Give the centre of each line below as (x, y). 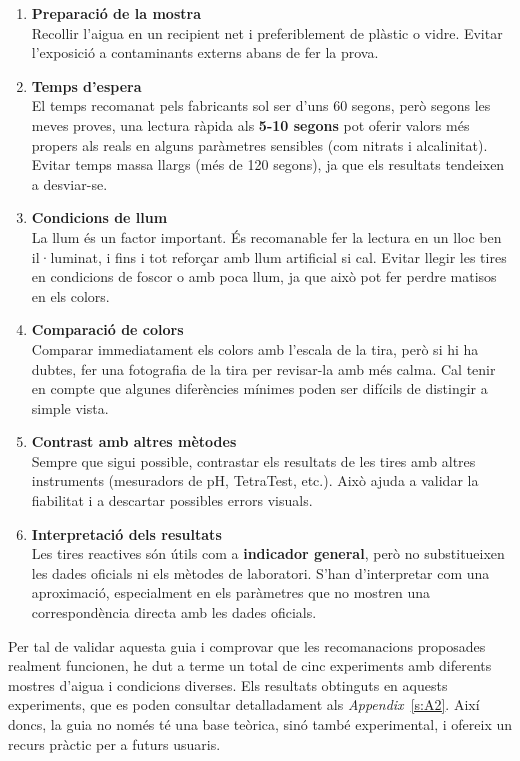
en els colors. (70, 295)
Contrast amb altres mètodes (134, 441)
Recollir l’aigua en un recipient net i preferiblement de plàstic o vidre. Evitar (267, 32)
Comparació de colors (107, 329)
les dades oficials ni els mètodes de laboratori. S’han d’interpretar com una (260, 572)
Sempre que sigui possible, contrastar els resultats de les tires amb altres (253, 460)
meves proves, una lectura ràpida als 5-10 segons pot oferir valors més (250, 124)
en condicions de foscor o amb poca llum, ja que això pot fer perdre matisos (264, 276)
